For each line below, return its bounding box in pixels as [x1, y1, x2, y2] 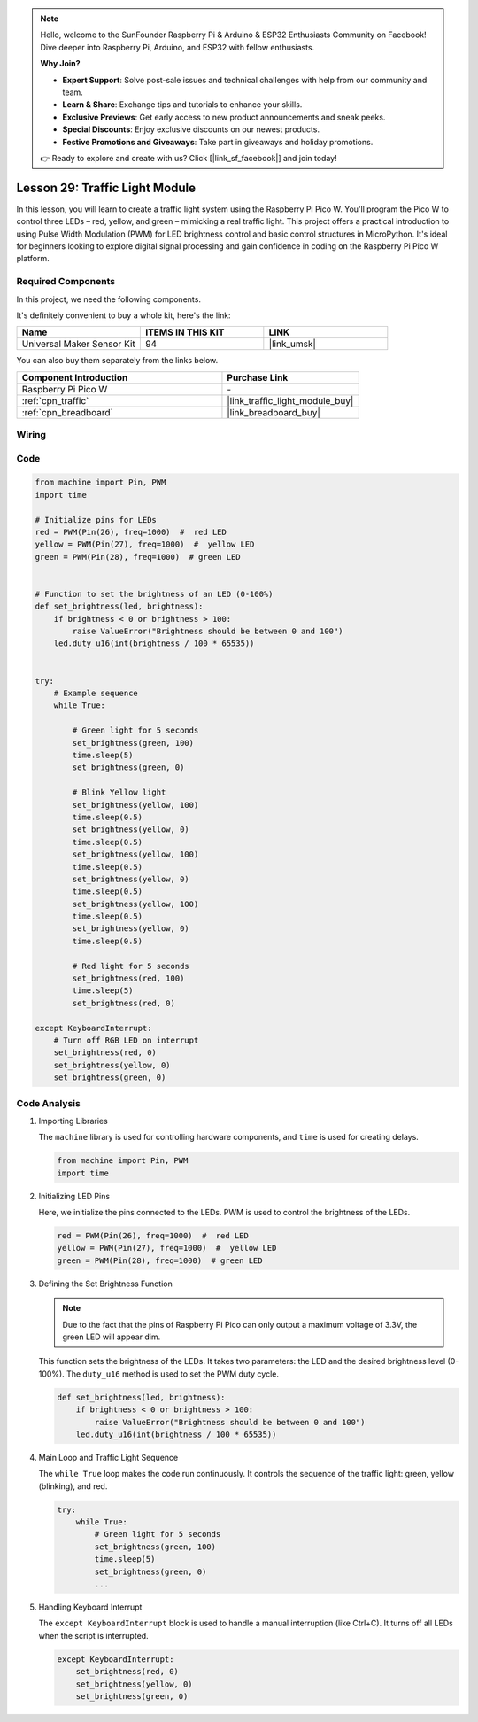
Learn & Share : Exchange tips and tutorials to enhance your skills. [62, 99, 303, 110]
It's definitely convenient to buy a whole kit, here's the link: [16, 310, 231, 321]
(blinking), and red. [38, 1480, 108, 1492]
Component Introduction [21, 371, 128, 384]
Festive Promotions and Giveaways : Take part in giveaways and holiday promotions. [62, 136, 374, 147]
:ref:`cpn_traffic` [21, 394, 89, 407]
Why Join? [40, 58, 81, 69]
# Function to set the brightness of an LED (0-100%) [35, 589, 274, 599]
